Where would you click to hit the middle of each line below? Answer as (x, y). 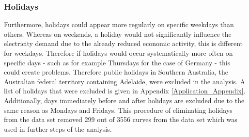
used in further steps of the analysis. (58, 129)
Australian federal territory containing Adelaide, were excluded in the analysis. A (124, 81)
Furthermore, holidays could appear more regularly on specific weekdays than (119, 24)
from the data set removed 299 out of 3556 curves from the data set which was (121, 119)
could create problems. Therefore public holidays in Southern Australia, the (116, 72)
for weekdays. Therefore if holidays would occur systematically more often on (118, 53)
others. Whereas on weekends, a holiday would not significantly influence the (118, 34)
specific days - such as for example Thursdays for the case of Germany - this (117, 62)
